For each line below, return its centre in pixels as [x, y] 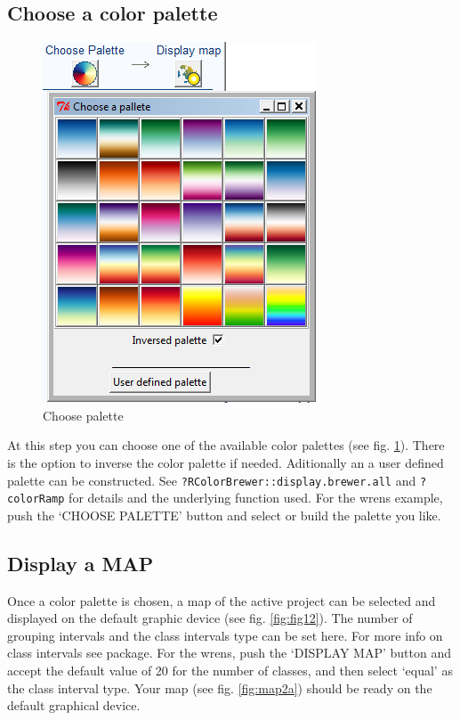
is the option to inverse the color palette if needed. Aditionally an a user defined [226, 462]
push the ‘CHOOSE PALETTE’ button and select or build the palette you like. [224, 515]
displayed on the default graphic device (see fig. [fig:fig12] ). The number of [210, 618]
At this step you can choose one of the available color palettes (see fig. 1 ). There [226, 445]
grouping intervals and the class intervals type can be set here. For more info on [225, 635]
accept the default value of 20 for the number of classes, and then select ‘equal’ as [230, 671]
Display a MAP [81, 563]
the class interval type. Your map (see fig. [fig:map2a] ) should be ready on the [220, 687]
